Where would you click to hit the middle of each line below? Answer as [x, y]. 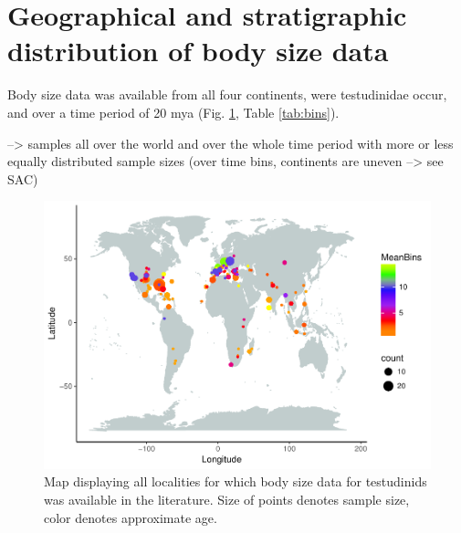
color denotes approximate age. [131, 517]
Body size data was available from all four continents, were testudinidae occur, [227, 94]
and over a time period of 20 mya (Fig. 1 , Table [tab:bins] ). [173, 112]
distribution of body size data [198, 51]
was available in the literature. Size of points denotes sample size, [227, 499]
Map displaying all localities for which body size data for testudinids [236, 481]
